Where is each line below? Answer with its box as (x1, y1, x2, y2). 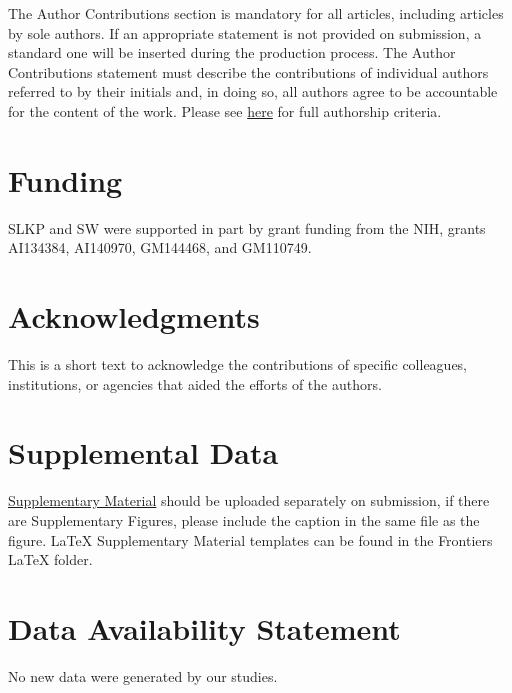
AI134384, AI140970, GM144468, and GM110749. (8, 237, 312, 258)
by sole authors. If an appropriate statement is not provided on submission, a (8, 22, 482, 43)
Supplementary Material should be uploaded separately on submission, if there (8, 490, 490, 511)
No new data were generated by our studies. (8, 665, 278, 686)
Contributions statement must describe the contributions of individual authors (8, 61, 489, 82)
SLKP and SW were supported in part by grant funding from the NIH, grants (8, 217, 486, 238)
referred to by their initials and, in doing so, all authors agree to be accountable (8, 81, 498, 102)
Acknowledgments (8, 296, 260, 337)
